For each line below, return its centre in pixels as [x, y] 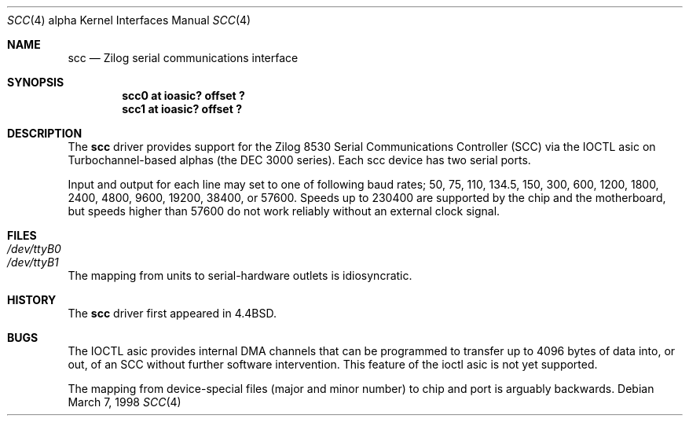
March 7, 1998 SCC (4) [125, 402]
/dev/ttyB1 [33, 262]
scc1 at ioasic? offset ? [182, 109]
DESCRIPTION [45, 133]
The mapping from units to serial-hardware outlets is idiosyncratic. [240, 275]
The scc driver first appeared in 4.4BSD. [172, 313]
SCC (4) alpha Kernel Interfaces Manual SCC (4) [129, 20]
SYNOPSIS [36, 82]
